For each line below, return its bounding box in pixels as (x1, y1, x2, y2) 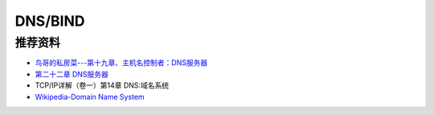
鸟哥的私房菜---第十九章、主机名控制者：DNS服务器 (35, 58, 208, 68)
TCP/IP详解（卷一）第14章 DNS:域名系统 (35, 80, 169, 90)
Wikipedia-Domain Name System (35, 92, 145, 101)
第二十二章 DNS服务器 (35, 69, 108, 79)
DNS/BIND (14, 12, 85, 30)
